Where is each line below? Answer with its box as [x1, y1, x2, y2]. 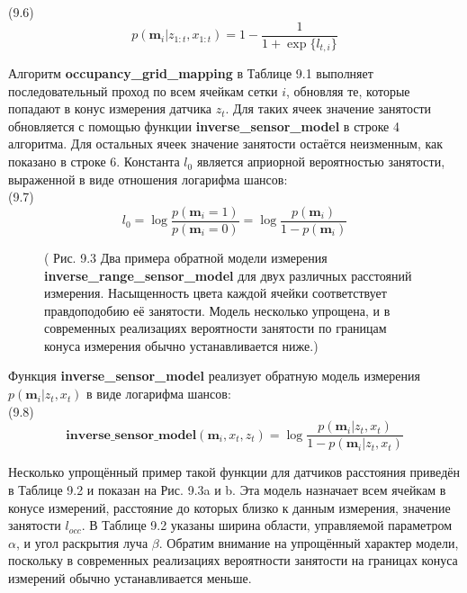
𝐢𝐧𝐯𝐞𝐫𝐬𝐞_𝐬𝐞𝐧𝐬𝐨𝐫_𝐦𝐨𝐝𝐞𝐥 [66, 428, 197, 442]
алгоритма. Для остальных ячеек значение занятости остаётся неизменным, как [8, 134, 444, 153]
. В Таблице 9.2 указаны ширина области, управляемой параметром [81, 516, 453, 535]
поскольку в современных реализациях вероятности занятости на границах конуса [8, 551, 458, 570]
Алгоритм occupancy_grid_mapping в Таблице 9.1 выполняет [8, 64, 373, 83]
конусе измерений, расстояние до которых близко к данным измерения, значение [8, 498, 451, 517]
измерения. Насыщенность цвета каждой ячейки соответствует [44, 283, 387, 302]
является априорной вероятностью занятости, [196, 152, 445, 171]
